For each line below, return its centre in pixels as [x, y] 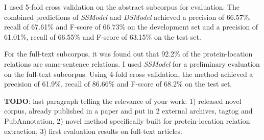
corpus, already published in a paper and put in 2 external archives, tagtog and [128, 111]
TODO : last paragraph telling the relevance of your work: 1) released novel [123, 101]
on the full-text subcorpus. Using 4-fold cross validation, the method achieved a [129, 74]
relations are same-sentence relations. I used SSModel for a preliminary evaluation [132, 63]
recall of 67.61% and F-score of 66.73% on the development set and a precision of [131, 27]
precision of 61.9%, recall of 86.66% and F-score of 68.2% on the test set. [118, 84]
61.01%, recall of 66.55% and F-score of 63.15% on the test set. [103, 36]
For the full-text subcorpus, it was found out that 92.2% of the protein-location [128, 54]
